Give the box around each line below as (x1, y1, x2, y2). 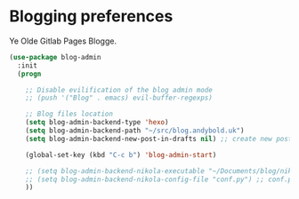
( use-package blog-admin (9, 52, 101, 61)
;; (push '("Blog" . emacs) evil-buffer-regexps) (25, 93, 214, 103)
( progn (17, 69, 42, 78)
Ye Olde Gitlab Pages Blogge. (9, 36, 117, 46)
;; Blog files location (25, 109, 114, 119)
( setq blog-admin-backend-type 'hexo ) (25, 118, 169, 127)
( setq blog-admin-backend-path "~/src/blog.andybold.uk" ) (25, 126, 245, 135)
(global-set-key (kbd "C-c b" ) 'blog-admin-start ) (25, 150, 217, 159)
